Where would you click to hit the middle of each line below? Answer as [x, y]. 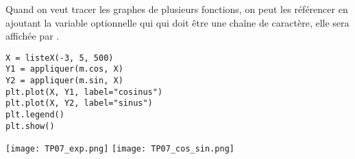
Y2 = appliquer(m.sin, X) [64, 81]
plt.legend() [35, 115]
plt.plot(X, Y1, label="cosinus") [84, 92]
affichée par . [33, 36]
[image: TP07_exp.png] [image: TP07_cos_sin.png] [120, 149]
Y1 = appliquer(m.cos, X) [64, 69]
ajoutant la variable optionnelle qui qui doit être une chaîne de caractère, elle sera [177, 22]
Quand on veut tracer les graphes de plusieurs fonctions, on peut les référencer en [177, 9]
